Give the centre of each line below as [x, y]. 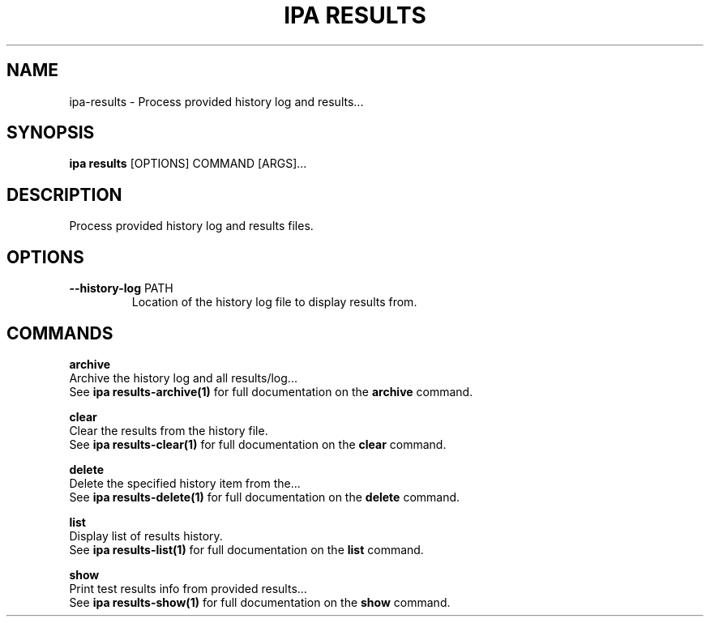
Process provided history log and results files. [191, 226]
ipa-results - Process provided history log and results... [216, 101]
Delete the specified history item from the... [185, 483]
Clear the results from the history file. [169, 430]
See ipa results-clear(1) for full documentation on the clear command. [258, 444]
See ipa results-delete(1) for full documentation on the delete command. [265, 497]
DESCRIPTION [64, 194]
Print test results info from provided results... [188, 588]
